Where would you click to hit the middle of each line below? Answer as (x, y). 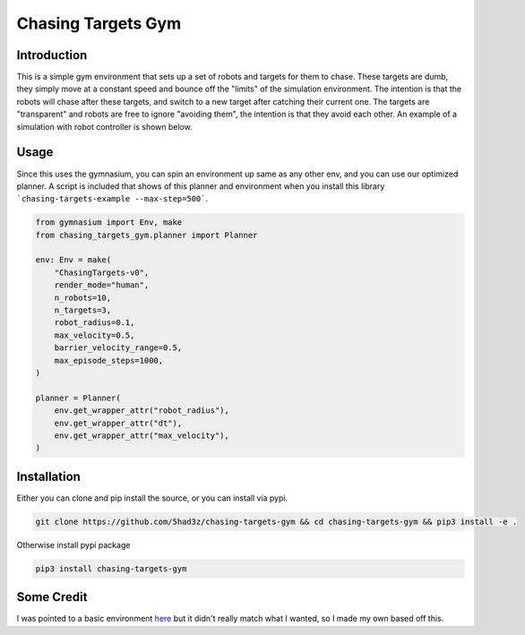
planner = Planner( (78, 398)
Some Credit (52, 597)
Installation (48, 476)
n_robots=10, (83, 297)
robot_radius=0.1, (95, 323)
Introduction (52, 55)
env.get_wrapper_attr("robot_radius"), (142, 411)
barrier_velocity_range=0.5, (118, 348)
